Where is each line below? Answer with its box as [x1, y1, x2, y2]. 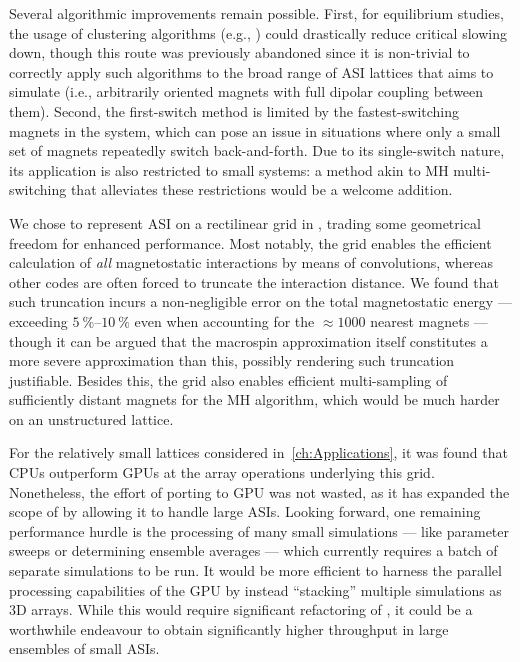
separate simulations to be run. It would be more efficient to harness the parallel [9, 560, 502, 581]
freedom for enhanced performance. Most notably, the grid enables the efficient [9, 232, 492, 253]
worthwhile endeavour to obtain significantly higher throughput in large [9, 618, 449, 639]
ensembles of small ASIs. [9, 638, 160, 659]
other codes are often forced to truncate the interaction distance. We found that [9, 271, 499, 292]
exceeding [9, 310, 68, 331]
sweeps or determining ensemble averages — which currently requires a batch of [9, 540, 498, 561]
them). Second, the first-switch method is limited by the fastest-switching [9, 100, 460, 121]
